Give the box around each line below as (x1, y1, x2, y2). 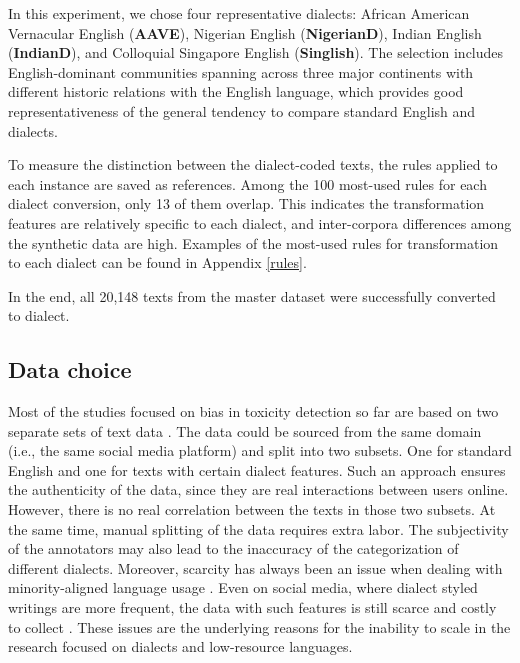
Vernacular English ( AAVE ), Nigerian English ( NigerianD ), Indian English (8, 22, 482, 43)
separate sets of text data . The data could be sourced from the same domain (8, 420, 482, 441)
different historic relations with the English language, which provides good (8, 81, 464, 102)
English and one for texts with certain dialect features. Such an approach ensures (8, 459, 506, 480)
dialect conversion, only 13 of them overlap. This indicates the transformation (8, 193, 485, 214)
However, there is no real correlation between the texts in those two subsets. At (8, 499, 496, 520)
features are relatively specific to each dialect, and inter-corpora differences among (8, 212, 512, 233)
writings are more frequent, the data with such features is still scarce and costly (8, 597, 497, 618)
